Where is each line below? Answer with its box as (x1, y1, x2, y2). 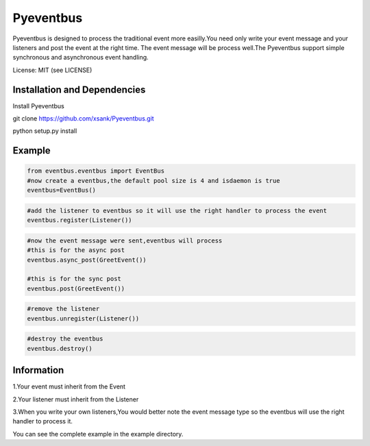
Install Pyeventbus (12, 101, 64, 110)
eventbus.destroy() (27, 345, 92, 352)
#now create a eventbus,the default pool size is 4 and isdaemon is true (27, 177, 280, 184)
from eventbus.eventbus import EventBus (27, 167, 164, 175)
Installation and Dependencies (12, 84, 146, 95)
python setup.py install (12, 127, 77, 135)
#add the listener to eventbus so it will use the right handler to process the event (27, 206, 328, 214)
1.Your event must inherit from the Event (12, 382, 126, 391)
